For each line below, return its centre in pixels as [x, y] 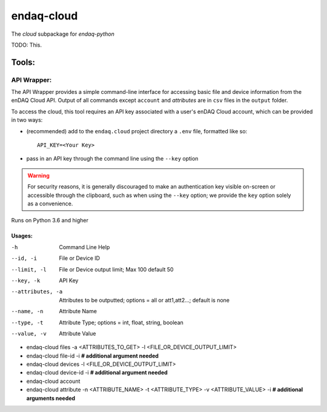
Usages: [22, 236]
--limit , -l [29, 269]
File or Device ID [79, 258]
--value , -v [29, 334]
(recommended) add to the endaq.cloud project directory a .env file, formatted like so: [137, 131]
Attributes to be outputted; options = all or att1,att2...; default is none [144, 300]
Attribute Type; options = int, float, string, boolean [121, 322]
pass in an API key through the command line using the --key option [112, 159]
